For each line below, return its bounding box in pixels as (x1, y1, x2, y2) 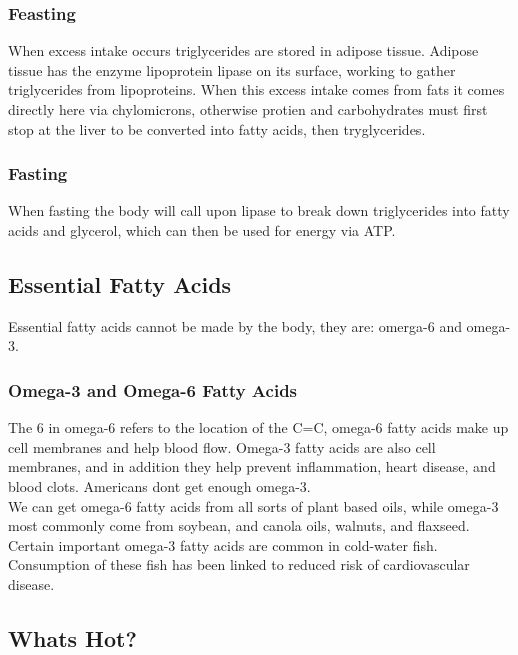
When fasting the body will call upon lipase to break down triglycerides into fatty (8, 200, 510, 221)
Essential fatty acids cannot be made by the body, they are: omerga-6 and (8, 315, 462, 336)
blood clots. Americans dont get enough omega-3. (8, 475, 311, 496)
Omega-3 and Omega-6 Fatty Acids (8, 377, 298, 402)
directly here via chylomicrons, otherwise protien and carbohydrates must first (8, 99, 488, 119)
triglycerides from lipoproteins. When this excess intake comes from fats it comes (8, 79, 505, 100)
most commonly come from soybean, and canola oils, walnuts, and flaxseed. (8, 515, 470, 536)
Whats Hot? (8, 622, 137, 653)
